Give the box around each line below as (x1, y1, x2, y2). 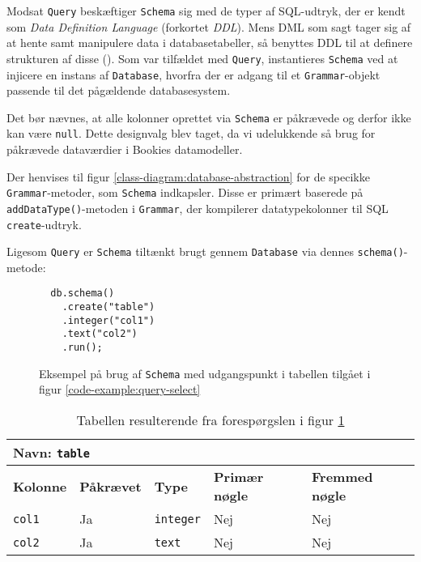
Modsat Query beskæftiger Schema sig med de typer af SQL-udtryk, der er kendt (6, 2, 406, 19)
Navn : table (13, 443, 90, 462)
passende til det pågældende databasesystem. (6, 82, 231, 99)
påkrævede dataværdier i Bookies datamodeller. (6, 141, 243, 158)
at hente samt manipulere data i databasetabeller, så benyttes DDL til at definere (6, 34, 413, 51)
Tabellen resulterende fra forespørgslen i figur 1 (76, 411, 345, 429)
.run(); (62, 342, 103, 354)
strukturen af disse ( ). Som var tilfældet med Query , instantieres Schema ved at (6, 49, 398, 66)
